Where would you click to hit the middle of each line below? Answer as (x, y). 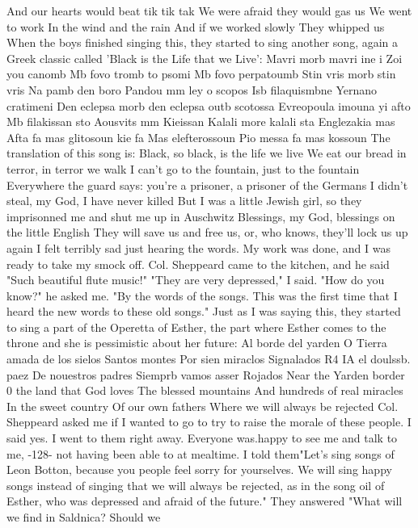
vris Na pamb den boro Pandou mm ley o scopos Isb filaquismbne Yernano (192, 89)
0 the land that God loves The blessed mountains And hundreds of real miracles (205, 390)
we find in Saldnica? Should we (84, 517)
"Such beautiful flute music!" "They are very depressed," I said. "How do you (196, 280)
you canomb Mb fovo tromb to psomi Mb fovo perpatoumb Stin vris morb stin (201, 74)
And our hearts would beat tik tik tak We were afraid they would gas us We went (209, 10)
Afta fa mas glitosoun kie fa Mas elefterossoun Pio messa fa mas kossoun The (198, 137)
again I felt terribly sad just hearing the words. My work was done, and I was (199, 247)
